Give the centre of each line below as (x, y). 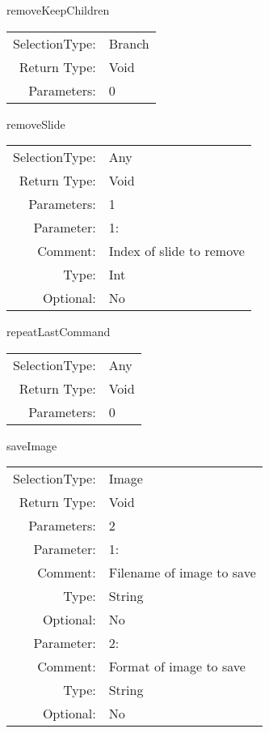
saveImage (32, 445)
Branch (129, 43)
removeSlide (36, 124)
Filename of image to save (182, 573)
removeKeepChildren (58, 10)
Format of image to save (177, 667)
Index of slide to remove (177, 251)
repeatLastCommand (59, 332)
